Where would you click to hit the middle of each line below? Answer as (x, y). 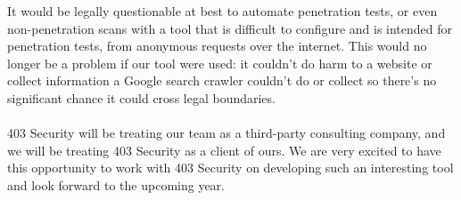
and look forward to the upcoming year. (116, 184)
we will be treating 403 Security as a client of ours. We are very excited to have (224, 150)
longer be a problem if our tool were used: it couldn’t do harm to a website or (220, 63)
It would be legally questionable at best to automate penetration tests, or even (222, 11)
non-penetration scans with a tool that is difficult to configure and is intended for (230, 28)
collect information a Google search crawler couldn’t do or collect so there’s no (222, 80)
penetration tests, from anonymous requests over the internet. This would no (217, 46)
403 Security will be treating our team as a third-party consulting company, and (226, 133)
